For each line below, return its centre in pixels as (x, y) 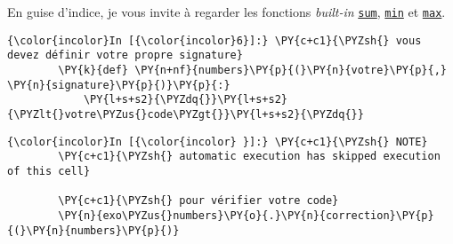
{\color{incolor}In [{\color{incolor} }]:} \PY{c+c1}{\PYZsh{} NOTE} (218, 142)
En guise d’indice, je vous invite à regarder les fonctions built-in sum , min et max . (226, 12)
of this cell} (49, 171)
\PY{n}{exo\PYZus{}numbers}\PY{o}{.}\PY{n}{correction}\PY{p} (246, 215)
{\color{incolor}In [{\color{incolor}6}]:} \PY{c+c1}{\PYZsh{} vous (214, 40)
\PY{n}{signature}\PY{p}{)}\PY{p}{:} (119, 85)
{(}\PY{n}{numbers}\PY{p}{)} (93, 230)
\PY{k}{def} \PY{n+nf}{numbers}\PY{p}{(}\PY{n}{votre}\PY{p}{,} (252, 70)
